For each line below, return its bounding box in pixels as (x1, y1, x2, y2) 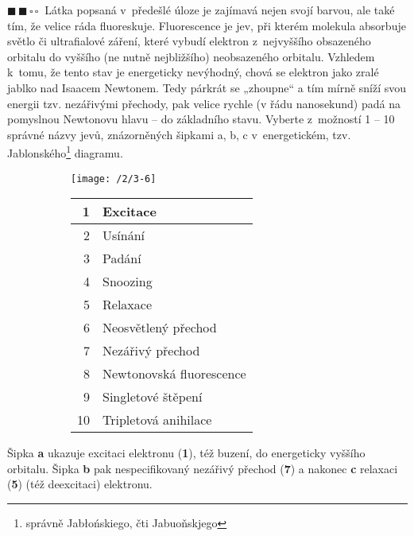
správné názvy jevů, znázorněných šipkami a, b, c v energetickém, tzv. (7, 126, 351, 142)
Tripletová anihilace (103, 410, 212, 429)
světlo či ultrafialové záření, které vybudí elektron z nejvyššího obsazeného (7, 33, 371, 49)
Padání (103, 249, 141, 268)
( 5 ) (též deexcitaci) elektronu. (7, 476, 153, 492)
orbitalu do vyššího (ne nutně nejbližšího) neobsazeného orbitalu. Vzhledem (7, 48, 375, 64)
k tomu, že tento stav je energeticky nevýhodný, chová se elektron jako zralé (7, 64, 379, 80)
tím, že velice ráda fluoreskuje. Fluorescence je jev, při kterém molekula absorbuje (7, 17, 406, 33)
